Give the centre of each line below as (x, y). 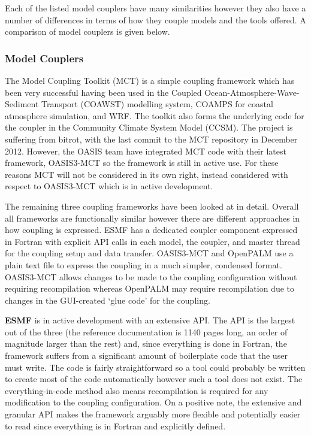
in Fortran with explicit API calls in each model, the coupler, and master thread (153, 241)
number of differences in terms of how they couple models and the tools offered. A (155, 19)
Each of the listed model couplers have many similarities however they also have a (155, 8)
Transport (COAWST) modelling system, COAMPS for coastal (157, 104)
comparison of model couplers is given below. (87, 31)
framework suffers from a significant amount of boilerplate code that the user (146, 355)
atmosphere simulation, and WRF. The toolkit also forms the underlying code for (155, 115)
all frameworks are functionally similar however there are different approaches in (153, 218)
